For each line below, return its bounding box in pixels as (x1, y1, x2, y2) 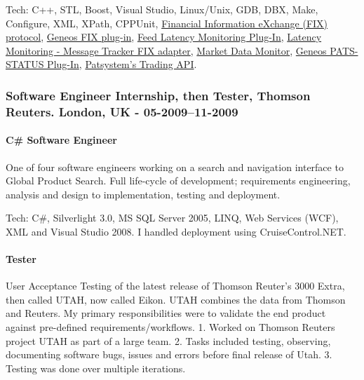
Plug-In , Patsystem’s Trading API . (47, 57, 197, 72)
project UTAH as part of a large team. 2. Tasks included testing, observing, (6, 333, 331, 348)
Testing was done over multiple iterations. (6, 360, 186, 375)
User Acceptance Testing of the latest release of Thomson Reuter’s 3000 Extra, (6, 278, 345, 293)
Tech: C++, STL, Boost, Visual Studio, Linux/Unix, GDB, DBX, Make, (6, 2, 318, 16)
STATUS (6, 57, 44, 72)
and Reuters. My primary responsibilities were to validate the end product (6, 306, 326, 320)
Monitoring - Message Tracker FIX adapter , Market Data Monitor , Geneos (6, 43, 327, 57)
